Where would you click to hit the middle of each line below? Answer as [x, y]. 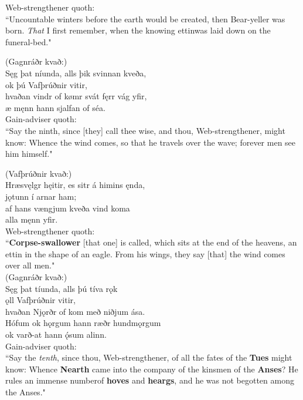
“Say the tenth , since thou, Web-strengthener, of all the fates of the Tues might [149, 357]
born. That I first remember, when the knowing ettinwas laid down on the [138, 30]
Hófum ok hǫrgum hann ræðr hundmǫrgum [83, 323]
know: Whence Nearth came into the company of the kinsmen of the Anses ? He [152, 369]
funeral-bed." [28, 41]
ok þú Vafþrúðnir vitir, [46, 84]
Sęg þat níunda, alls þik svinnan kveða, [76, 73]
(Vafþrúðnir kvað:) [39, 173]
